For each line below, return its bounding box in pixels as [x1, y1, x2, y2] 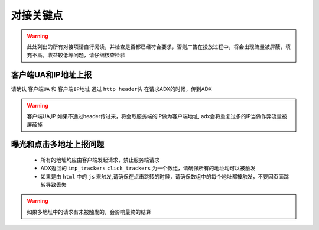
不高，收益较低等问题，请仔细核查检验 [31, 51, 125, 59]
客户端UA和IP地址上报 [11, 70, 92, 80]
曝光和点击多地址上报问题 [11, 140, 105, 150]
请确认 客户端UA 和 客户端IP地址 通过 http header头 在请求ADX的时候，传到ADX [11, 86, 212, 93]
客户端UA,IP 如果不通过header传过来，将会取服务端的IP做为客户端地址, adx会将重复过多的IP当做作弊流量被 [27, 113, 288, 120]
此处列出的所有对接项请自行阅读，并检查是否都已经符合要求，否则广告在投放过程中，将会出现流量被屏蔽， [27, 43, 286, 50]
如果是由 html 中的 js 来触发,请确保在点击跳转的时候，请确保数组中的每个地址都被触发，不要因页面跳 [40, 173, 289, 180]
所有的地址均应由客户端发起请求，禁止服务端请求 [40, 156, 159, 163]
